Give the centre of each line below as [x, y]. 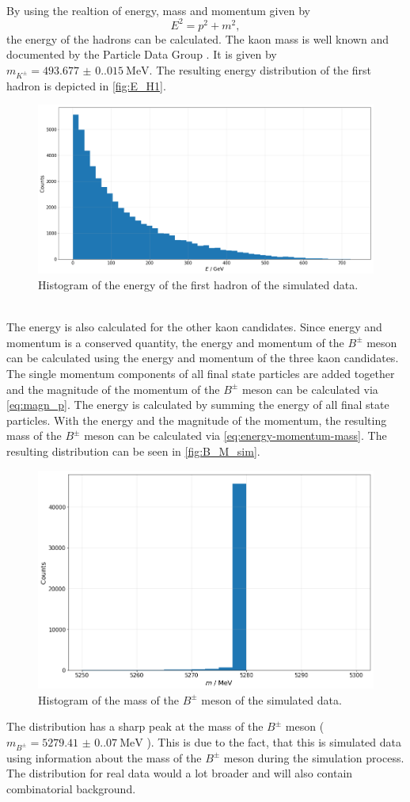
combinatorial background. [71, 788]
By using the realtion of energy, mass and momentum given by [158, 10]
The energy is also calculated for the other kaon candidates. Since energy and [194, 327]
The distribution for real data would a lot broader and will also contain [180, 773]
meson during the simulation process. [314, 757]
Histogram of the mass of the [108, 699]
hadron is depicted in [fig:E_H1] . [86, 85]
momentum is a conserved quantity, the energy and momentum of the [175, 342]
